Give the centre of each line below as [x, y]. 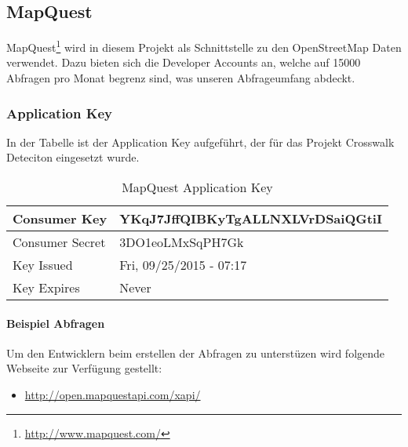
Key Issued [43, 265]
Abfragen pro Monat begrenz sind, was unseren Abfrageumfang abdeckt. [181, 78]
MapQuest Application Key [197, 187]
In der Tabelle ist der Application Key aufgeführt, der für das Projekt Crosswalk [200, 142]
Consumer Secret [59, 242]
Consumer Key [60, 219]
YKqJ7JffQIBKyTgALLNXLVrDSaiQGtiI [251, 219]
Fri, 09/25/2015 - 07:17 [183, 265]
